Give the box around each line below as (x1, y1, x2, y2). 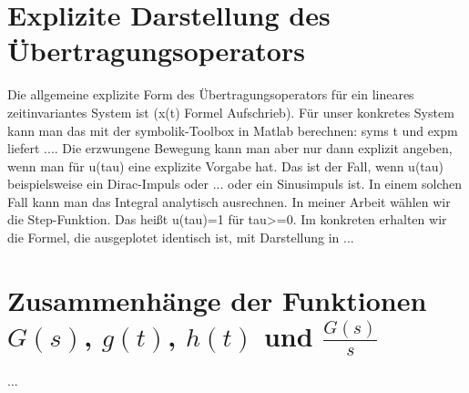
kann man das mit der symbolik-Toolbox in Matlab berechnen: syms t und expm (7, 120, 458, 140)
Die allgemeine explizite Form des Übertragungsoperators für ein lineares (7, 85, 414, 104)
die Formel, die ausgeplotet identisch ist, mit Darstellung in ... (7, 228, 354, 247)
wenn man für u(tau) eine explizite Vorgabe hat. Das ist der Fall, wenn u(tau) (7, 156, 444, 175)
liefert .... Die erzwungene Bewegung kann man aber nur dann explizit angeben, (7, 139, 453, 158)
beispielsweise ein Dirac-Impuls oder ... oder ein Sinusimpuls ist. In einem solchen (7, 174, 463, 193)
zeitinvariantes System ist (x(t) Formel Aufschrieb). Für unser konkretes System (7, 102, 454, 121)
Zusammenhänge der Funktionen (7, 281, 427, 318)
